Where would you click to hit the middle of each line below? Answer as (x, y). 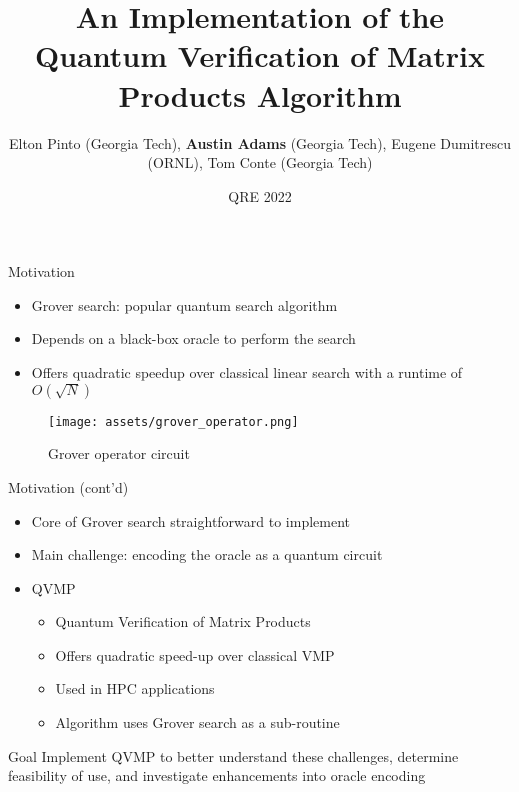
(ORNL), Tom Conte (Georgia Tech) (260, 162)
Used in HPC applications (135, 688)
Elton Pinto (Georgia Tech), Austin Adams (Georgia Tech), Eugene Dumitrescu (260, 142)
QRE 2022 (260, 195)
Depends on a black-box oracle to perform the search (193, 338)
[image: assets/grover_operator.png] (173, 421)
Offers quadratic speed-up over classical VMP (195, 654)
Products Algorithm (260, 94)
